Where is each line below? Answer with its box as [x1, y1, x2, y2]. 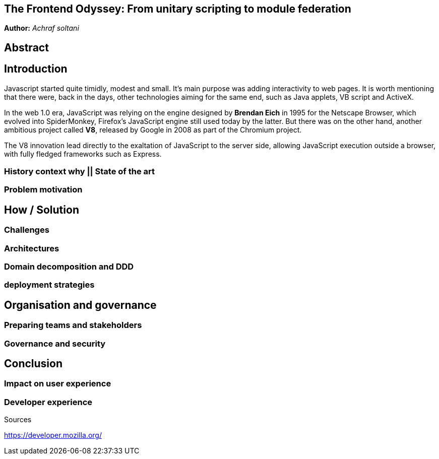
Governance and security [4, 338, 106, 349]
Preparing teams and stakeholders [4, 320, 142, 331]
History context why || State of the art [4, 166, 155, 177]
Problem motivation [4, 184, 83, 195]
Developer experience [4, 397, 93, 407]
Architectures [4, 243, 59, 253]
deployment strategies [4, 280, 95, 290]
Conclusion [4, 357, 63, 370]
